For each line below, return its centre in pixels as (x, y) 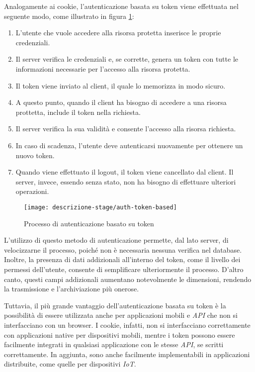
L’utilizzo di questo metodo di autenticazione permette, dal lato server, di (116, 240)
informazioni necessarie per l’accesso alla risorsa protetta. (103, 68)
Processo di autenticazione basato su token (89, 223)
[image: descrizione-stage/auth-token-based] (100, 207)
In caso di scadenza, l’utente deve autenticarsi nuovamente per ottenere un (129, 145)
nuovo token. (35, 155)
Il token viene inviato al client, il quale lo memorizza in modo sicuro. (121, 85)
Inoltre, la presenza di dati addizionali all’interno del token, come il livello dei (122, 259)
